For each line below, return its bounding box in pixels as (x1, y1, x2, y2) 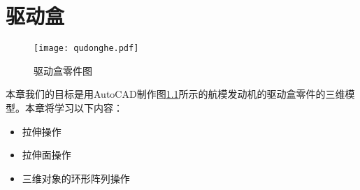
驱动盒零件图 (34, 63, 92, 78)
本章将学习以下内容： (24, 100, 123, 115)
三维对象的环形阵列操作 (22, 170, 130, 185)
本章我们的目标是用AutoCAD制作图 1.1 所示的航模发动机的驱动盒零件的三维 (6, 87, 345, 101)
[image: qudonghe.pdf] (34, 43, 139, 54)
